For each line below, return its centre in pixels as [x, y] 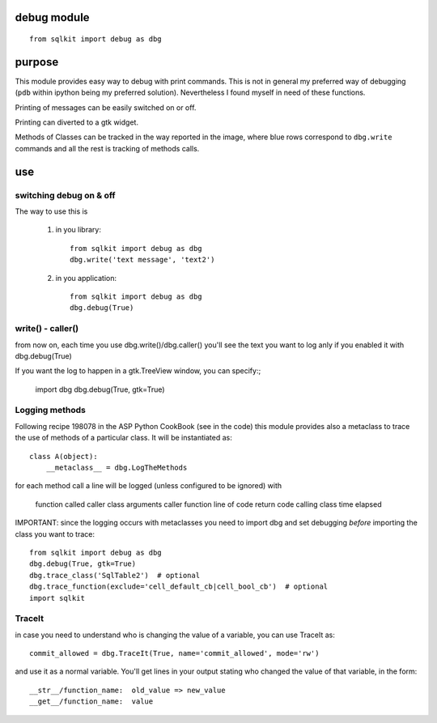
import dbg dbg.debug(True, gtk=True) [100, 389]
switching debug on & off [66, 195]
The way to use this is [51, 211]
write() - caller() [47, 329]
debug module [52, 17]
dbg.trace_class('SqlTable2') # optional [115, 575]
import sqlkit [57, 598]
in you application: [86, 278]
